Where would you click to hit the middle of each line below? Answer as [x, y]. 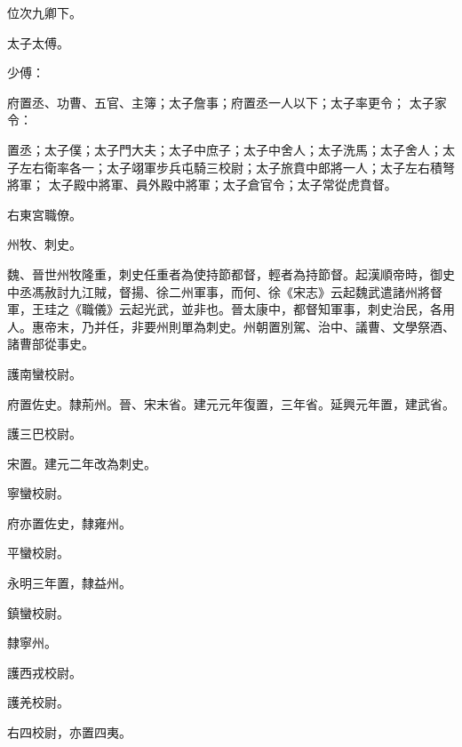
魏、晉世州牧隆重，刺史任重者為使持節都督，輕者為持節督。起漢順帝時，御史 [231, 273]
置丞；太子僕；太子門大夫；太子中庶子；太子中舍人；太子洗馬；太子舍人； [225, 149]
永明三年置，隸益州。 [69, 583]
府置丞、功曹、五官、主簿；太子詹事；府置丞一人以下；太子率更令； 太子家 [227, 102]
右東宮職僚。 [44, 214]
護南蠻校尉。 [44, 373]
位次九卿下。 [44, 12]
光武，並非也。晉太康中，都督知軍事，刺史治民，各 [293, 309]
